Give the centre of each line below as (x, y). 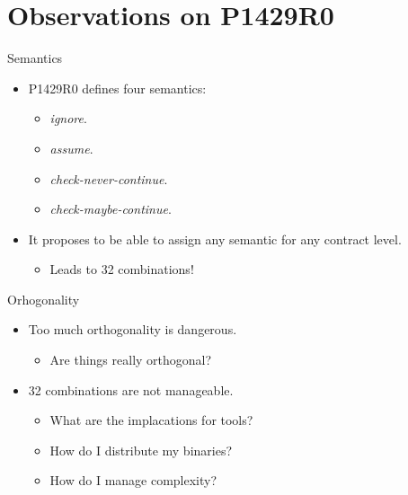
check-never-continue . (109, 178)
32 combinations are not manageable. (131, 389)
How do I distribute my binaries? (141, 450)
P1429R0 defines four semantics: (117, 88)
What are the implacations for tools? (151, 420)
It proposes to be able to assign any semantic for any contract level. (215, 239)
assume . (71, 148)
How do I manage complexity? (133, 480)
